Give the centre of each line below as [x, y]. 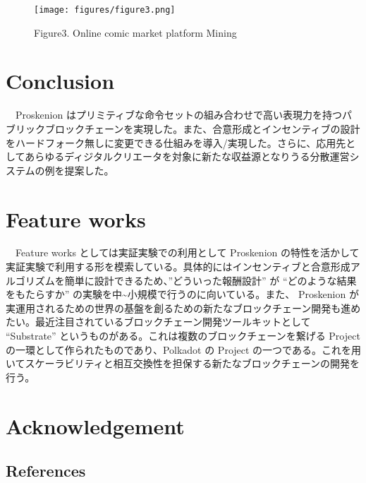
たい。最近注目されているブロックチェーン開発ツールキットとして [158, 322]
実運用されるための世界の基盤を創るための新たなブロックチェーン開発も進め [183, 308]
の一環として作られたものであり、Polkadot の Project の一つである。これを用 [183, 349]
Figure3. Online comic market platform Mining [135, 32]
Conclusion [60, 81]
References [46, 471]
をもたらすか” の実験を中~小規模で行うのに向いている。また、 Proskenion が [182, 294]
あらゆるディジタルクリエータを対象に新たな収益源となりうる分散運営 [187, 156]
